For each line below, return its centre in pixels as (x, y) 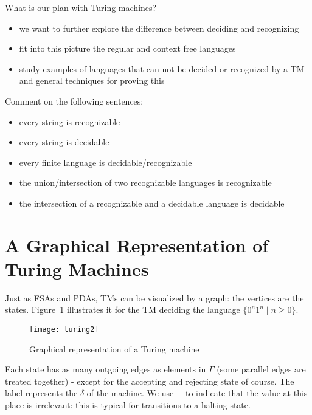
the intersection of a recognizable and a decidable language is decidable (152, 203)
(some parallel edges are (261, 369)
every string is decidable (64, 142)
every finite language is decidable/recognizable (106, 162)
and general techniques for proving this (92, 81)
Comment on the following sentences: (74, 101)
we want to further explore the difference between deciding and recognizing (159, 28)
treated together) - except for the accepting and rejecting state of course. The (150, 381)
